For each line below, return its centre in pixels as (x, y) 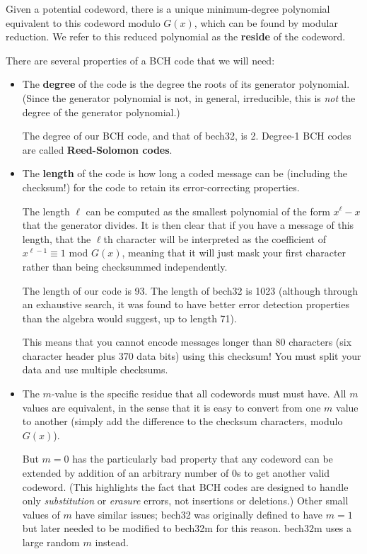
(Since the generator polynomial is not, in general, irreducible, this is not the (189, 97)
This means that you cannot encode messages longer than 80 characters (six (187, 342)
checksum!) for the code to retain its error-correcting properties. (161, 187)
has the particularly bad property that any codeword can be (203, 459)
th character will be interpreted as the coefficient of (215, 238)
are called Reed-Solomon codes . (97, 149)
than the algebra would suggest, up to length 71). (129, 318)
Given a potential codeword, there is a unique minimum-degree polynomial (168, 9)
